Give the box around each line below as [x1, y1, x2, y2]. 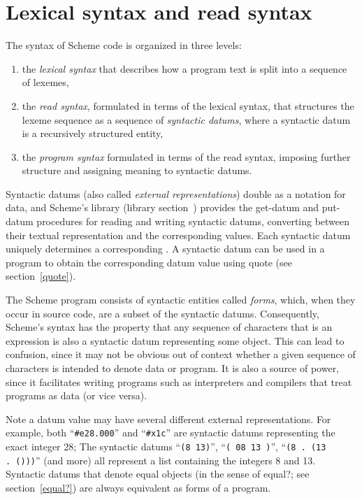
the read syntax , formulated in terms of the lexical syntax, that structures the [22, 98, 354, 113]
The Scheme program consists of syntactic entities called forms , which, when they [6, 292, 356, 307]
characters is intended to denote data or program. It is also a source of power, [6, 361, 340, 375]
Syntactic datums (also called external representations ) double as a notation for [6, 186, 346, 201]
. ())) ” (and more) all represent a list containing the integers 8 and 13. [6, 452, 316, 467]
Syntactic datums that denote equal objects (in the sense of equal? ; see [6, 466, 310, 481]
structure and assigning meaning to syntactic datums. [22, 163, 252, 178]
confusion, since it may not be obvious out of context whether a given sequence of [6, 347, 356, 362]
